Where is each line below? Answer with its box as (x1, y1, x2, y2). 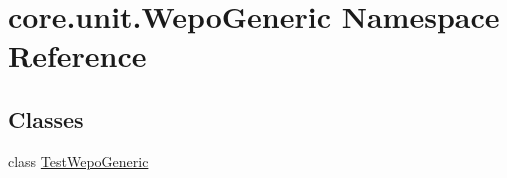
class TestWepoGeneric (8, 150, 149, 171)
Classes (8, 103, 84, 134)
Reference (8, 35, 147, 76)
